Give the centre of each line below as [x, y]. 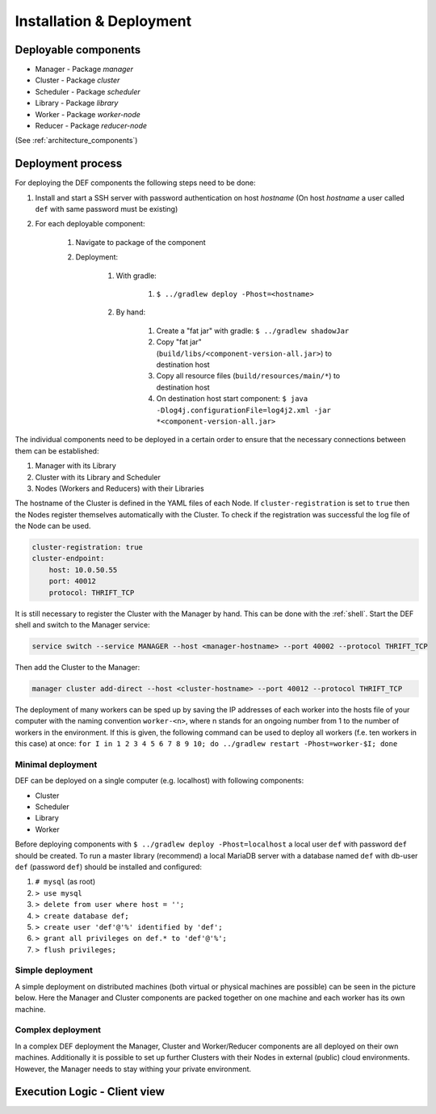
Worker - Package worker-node [88, 114]
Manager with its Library [75, 466]
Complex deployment [58, 1030]
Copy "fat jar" [179, 342]
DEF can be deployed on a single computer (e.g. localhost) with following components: [159, 781]
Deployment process [69, 164]
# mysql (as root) [65, 882]
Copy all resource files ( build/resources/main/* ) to [248, 376]
